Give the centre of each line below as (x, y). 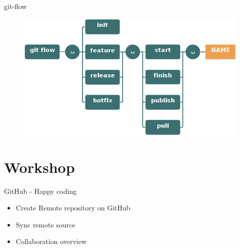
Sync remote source (45, 224)
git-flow (15, 6)
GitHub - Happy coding (40, 191)
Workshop (39, 167)
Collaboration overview (51, 241)
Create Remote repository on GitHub (73, 208)
